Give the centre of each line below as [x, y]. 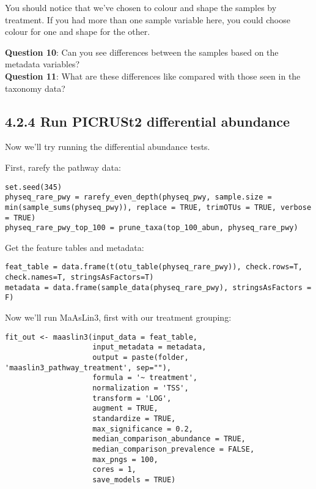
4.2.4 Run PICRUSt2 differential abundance [148, 121]
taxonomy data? [35, 88]
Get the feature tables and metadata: [75, 247]
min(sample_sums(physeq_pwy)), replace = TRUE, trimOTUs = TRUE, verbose [158, 207]
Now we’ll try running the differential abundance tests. [108, 147]
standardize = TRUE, [134, 418]
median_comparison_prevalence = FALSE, [174, 449]
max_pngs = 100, [125, 459]
